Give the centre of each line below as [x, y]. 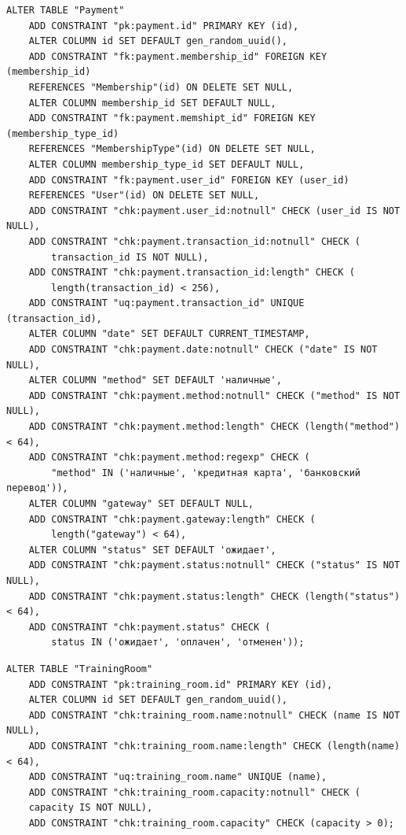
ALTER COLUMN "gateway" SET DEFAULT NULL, [141, 504]
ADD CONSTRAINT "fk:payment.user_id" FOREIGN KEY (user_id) [189, 180]
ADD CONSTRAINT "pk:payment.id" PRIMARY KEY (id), [164, 26]
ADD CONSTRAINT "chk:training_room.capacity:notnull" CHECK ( [195, 792]
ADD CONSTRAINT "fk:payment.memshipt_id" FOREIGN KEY [172, 118]
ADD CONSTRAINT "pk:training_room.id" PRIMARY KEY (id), [181, 684]
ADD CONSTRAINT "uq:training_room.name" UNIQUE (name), [178, 777]
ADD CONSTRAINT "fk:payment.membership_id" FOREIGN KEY [178, 56]
